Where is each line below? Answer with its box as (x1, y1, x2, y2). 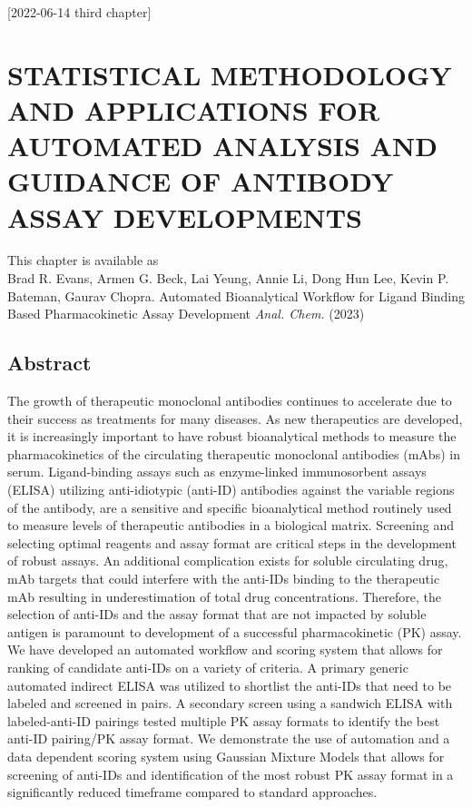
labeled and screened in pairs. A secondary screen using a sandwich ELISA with (7, 694, 453, 713)
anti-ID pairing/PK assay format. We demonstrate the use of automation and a (7, 729, 450, 748)
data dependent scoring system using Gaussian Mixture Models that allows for (7, 746, 445, 765)
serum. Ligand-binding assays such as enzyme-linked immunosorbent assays (7, 462, 427, 481)
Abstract (7, 349, 92, 377)
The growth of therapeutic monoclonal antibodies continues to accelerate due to (7, 391, 452, 410)
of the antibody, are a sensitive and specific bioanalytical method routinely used (7, 497, 452, 517)
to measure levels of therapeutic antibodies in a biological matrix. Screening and (7, 516, 454, 535)
